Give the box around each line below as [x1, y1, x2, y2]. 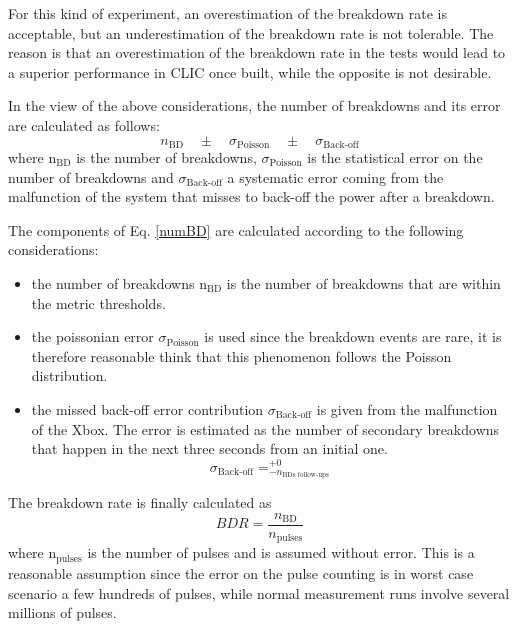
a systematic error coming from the [227, 166, 444, 187]
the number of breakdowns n [31, 272, 207, 293]
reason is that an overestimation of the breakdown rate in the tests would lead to [8, 42, 506, 63]
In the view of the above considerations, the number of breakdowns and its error [8, 95, 501, 116]
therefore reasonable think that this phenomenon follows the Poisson [31, 345, 452, 366]
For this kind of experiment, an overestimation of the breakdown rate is [8, 3, 447, 23]
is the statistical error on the [307, 147, 483, 168]
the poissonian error [31, 326, 154, 347]
